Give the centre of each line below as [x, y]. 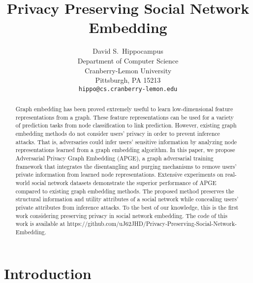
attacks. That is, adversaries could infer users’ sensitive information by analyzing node [126, 141]
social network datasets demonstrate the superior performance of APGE [124, 183]
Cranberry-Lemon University [128, 70]
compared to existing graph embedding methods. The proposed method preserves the [125, 191]
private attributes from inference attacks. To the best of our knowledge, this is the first [127, 207]
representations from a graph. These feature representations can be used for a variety [125, 117]
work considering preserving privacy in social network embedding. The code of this [121, 215]
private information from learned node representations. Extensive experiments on [119, 174]
